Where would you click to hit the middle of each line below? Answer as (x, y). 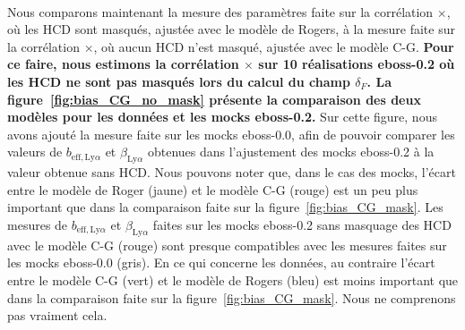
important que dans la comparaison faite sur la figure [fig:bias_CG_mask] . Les (225, 207)
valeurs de (35, 152)
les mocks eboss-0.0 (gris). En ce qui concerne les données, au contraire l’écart (221, 262)
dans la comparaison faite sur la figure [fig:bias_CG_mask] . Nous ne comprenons (232, 297)
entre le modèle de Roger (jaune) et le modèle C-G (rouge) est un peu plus (213, 189)
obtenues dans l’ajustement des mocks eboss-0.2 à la (291, 152)
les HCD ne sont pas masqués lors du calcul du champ (179, 81)
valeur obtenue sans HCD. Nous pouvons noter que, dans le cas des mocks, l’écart (232, 172)
